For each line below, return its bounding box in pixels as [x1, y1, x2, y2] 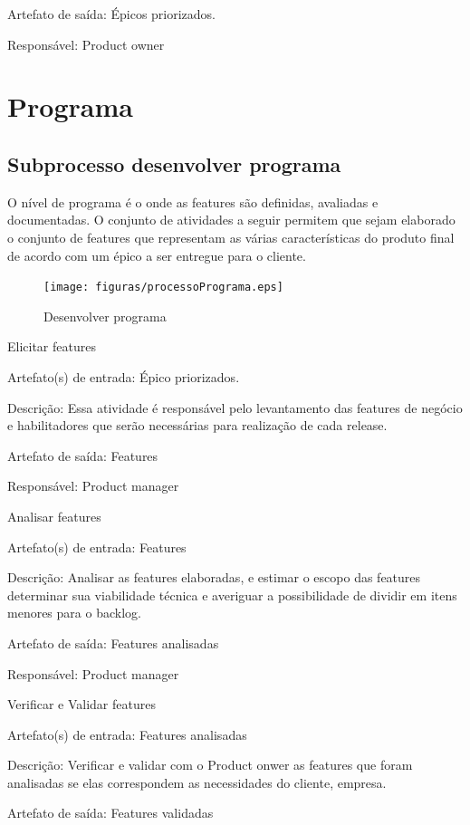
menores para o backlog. [7, 603, 141, 622]
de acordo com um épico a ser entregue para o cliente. [7, 245, 306, 264]
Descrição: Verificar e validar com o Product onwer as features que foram [7, 755, 413, 774]
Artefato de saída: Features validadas [7, 803, 214, 822]
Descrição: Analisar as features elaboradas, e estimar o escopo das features [7, 568, 421, 587]
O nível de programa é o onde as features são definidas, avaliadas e [7, 192, 379, 211]
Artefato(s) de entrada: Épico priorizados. [7, 367, 240, 386]
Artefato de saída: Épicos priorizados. [7, 5, 216, 23]
